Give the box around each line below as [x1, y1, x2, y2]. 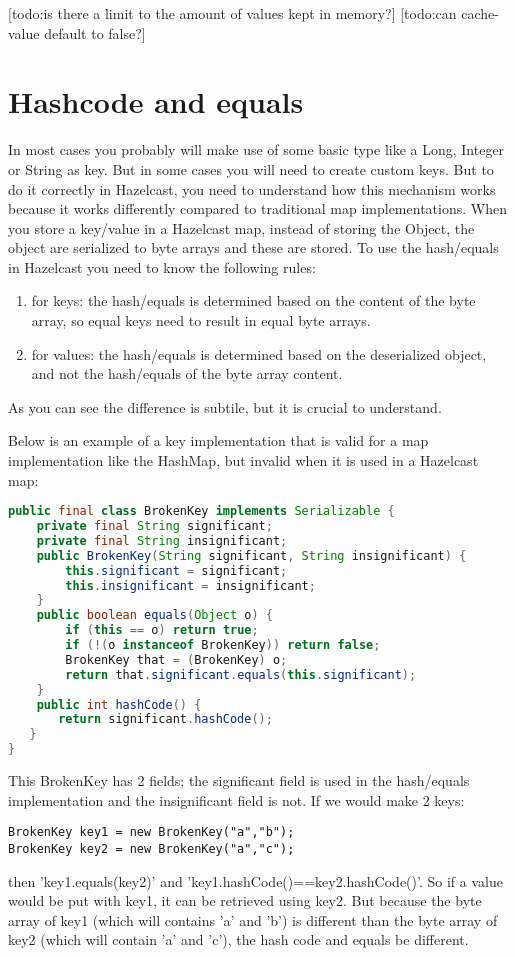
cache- [461, 3, 499, 23]
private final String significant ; [36, 519, 273, 534]
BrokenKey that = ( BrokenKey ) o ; [65, 652, 288, 667]
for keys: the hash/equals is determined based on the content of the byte [31, 290, 476, 311]
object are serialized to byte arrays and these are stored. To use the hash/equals [8, 237, 499, 258]
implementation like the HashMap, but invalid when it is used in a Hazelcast [8, 450, 479, 471]
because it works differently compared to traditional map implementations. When [8, 198, 507, 219]
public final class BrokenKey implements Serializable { [8, 504, 395, 519]
